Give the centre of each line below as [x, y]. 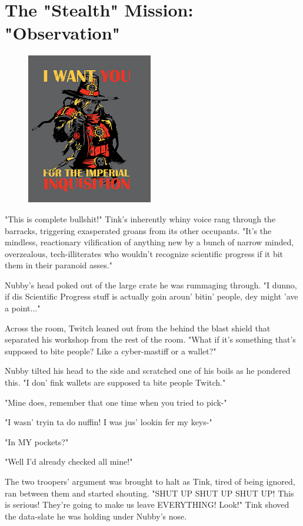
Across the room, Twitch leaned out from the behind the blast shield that [138, 328]
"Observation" [63, 33]
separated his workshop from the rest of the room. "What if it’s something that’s [150, 339]
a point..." [23, 308]
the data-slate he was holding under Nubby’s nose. [96, 516]
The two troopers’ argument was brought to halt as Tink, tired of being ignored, [150, 481]
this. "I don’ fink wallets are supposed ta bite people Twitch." [115, 382]
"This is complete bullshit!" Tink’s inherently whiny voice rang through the [140, 218]
